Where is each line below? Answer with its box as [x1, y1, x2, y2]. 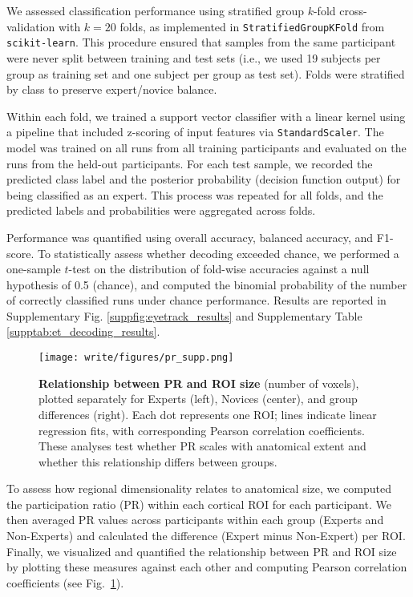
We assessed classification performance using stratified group [6, 2, 304, 18]
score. [6, 244, 34, 261]
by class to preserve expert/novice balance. [6, 81, 217, 98]
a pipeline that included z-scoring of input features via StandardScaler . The [6, 123, 384, 140]
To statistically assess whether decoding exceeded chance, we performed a [37, 244, 399, 261]
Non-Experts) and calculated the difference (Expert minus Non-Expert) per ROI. [6, 527, 406, 544]
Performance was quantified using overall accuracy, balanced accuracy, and [6, 228, 374, 245]
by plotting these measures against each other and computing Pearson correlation [6, 559, 407, 575]
